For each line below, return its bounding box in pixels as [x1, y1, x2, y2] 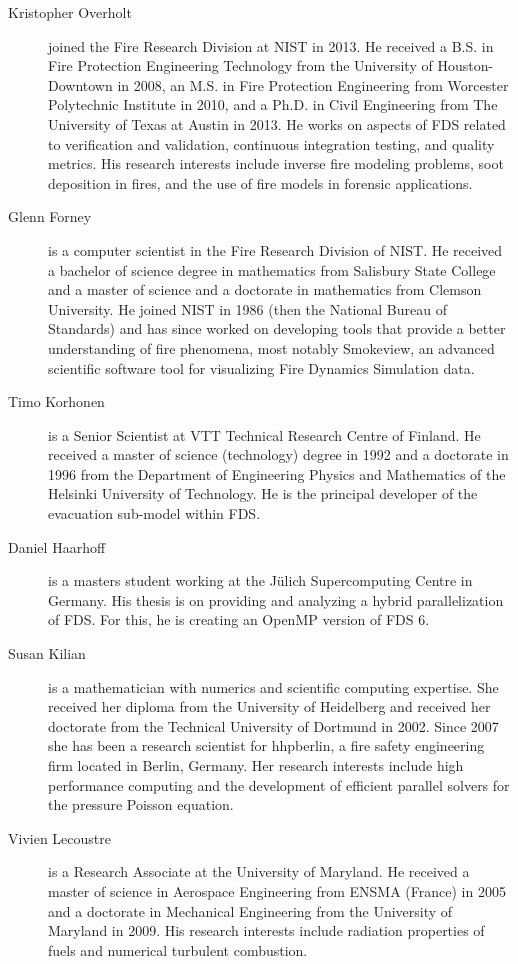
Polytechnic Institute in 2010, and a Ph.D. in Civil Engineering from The [48, 94, 498, 115]
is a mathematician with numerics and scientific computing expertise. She [48, 676, 499, 697]
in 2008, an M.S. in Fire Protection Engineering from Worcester [117, 74, 509, 95]
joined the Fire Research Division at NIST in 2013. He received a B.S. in [48, 35, 494, 56]
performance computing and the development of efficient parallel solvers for [48, 774, 510, 795]
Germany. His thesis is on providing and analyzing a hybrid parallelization [48, 589, 504, 610]
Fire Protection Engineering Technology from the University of [48, 55, 433, 76]
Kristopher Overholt [8, 2, 132, 22]
